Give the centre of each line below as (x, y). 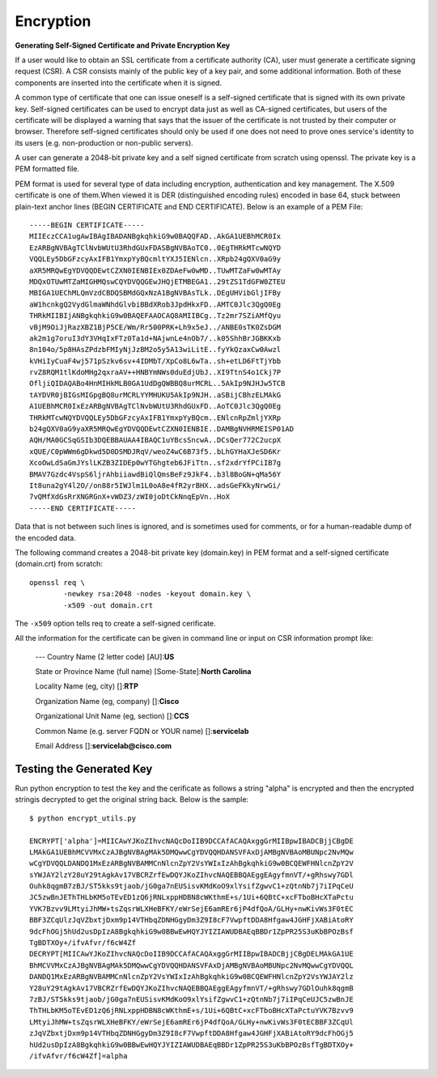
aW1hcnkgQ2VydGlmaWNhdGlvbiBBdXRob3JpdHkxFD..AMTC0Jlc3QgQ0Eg (155, 304)
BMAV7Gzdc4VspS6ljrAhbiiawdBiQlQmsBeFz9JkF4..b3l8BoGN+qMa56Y (155, 474)
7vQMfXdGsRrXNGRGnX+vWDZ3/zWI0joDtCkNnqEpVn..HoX (130, 497)
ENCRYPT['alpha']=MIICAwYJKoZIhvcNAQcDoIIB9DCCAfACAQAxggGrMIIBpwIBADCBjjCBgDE (191, 841)
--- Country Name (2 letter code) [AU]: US (105, 656)
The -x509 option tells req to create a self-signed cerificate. (115, 623)
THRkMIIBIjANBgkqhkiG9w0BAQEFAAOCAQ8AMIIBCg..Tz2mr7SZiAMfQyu (155, 316)
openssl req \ (57, 582)
